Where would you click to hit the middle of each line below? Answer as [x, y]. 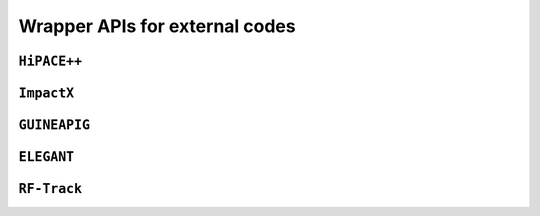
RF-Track [50, 189]
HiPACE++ [50, 61]
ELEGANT [46, 157]
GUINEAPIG [54, 125]
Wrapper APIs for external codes [157, 26]
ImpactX [46, 93]
